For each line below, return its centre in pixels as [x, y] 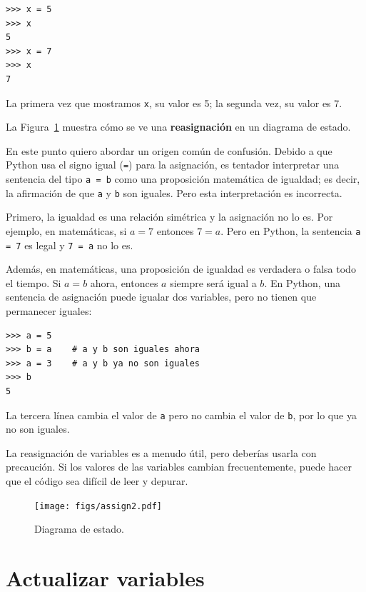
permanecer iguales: [49, 311]
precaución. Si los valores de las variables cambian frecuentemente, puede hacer [179, 467]
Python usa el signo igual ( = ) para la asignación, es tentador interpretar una [173, 165]
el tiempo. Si [34, 282]
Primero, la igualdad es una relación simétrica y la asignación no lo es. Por [169, 217]
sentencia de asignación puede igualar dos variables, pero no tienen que [161, 297]
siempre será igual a [213, 282]
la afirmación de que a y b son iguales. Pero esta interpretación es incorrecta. [174, 192]
